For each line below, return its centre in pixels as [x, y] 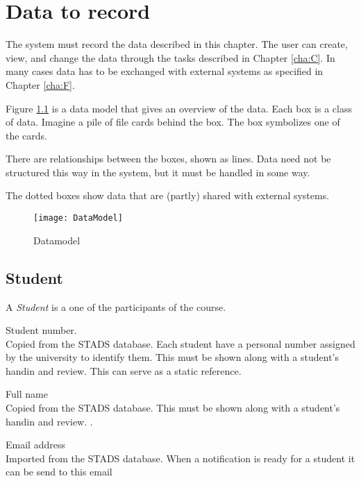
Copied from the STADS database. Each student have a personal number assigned [180, 343]
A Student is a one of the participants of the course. [116, 306]
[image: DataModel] [78, 218]
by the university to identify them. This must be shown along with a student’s [173, 357]
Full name [27, 394]
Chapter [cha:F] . [40, 84]
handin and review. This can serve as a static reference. [124, 370]
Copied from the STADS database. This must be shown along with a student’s [173, 408]
